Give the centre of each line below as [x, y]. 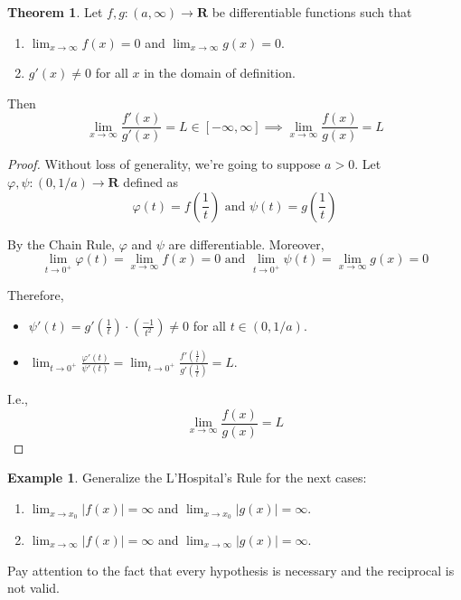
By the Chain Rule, [61, 244]
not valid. [33, 588]
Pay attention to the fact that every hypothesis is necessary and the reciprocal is [231, 570]
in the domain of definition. [220, 73]
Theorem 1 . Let [55, 12]
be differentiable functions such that [312, 12]
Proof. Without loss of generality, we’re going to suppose [164, 164]
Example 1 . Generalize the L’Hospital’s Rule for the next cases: [187, 478]
